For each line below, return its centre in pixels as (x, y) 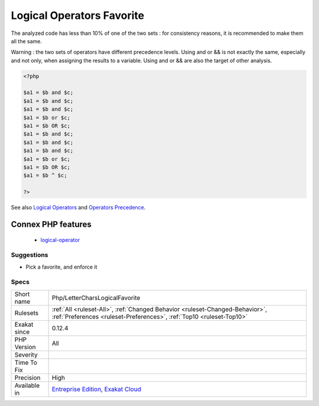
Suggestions (30, 255)
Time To (26, 362)
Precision (27, 378)
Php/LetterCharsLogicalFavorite (96, 298)
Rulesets (26, 312)
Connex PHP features (51, 224)
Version (25, 347)
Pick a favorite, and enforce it (61, 267)
